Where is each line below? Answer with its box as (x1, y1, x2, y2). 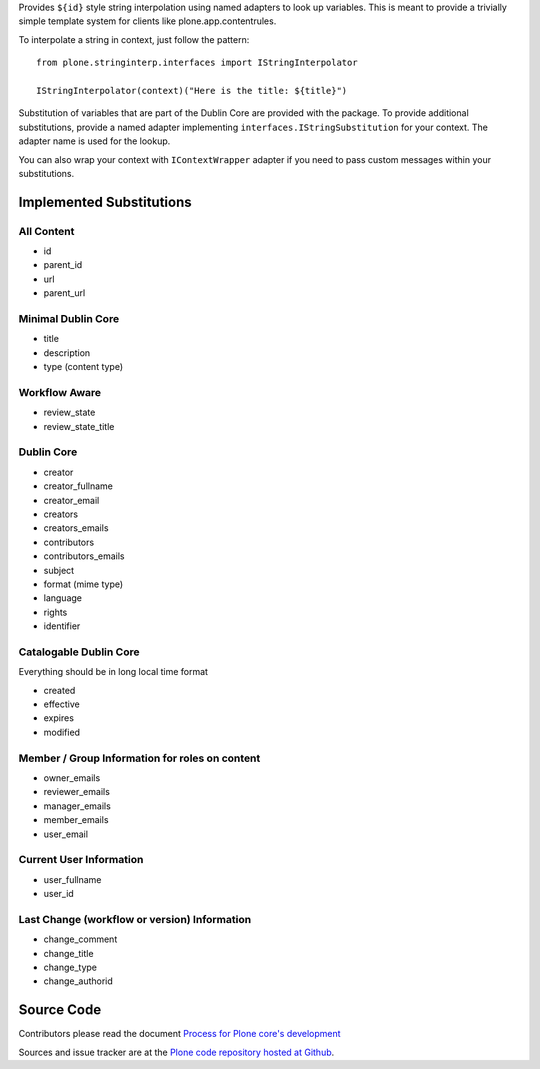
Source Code (18, 1001, 102, 1019)
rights (43, 606, 68, 618)
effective (43, 698, 80, 710)
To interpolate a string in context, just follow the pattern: (18, 33, 250, 45)
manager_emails (43, 800, 112, 812)
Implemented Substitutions (18, 193, 192, 210)
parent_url (43, 287, 86, 299)
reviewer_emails (43, 786, 110, 798)
